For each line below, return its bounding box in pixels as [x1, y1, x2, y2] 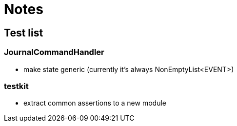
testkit [4, 81, 29, 91]
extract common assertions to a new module [23, 99, 166, 108]
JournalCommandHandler [4, 47, 104, 57]
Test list [4, 26, 43, 39]
